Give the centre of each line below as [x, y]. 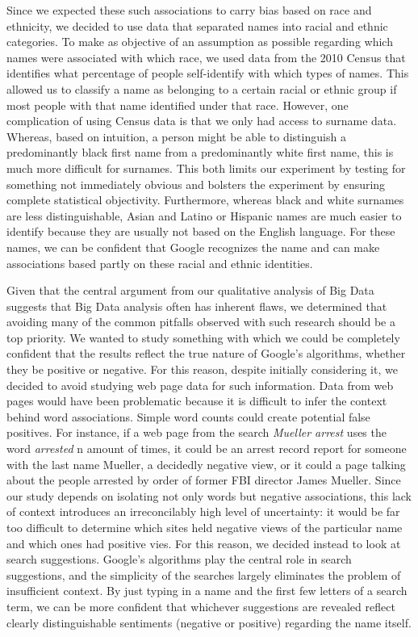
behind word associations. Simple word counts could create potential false [188, 416]
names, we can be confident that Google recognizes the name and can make [193, 247]
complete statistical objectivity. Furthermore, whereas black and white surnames [205, 200]
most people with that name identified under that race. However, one [178, 105]
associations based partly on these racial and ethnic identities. [160, 263]
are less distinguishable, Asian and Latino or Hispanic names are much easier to [204, 215]
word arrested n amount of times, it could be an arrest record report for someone [207, 448]
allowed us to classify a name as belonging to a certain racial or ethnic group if [202, 88]
